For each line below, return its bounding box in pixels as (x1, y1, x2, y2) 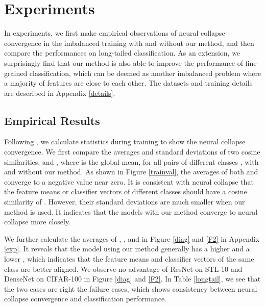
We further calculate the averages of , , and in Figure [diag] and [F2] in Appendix (4, 233, 260, 244)
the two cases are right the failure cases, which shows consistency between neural (4, 283, 257, 294)
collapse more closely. (4, 216, 71, 227)
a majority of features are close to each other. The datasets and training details (4, 78, 253, 88)
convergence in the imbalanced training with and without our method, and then (4, 37, 254, 48)
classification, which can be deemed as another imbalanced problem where (29, 67, 261, 78)
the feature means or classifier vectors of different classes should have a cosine (4, 186, 247, 197)
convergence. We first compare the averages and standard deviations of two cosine (4, 146, 260, 157)
